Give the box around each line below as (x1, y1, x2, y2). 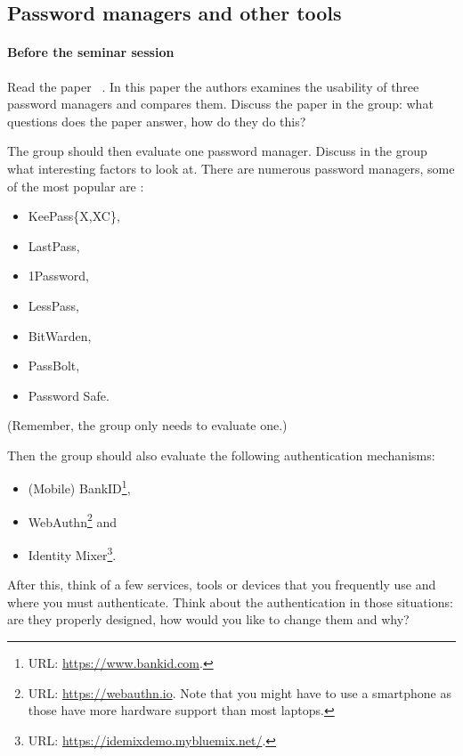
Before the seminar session (7, 43, 175, 61)
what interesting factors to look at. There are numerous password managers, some (7, 159, 455, 177)
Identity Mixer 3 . (28, 542, 117, 564)
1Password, (28, 266, 89, 285)
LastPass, (28, 236, 80, 255)
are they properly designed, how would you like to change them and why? (7, 610, 410, 629)
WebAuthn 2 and (28, 509, 118, 531)
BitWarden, (28, 326, 92, 345)
